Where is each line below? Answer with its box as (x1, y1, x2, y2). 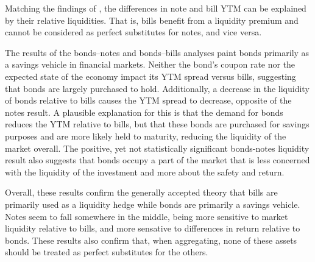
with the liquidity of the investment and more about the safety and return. (5, 165, 285, 178)
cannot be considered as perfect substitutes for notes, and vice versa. (5, 26, 262, 38)
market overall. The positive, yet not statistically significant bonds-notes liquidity (5, 141, 310, 154)
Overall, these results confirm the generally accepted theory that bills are (5, 186, 278, 199)
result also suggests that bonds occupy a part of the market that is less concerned (5, 154, 310, 166)
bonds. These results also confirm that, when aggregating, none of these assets (5, 233, 297, 246)
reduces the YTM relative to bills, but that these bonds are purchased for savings (5, 118, 310, 130)
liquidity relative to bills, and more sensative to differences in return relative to (5, 222, 300, 235)
